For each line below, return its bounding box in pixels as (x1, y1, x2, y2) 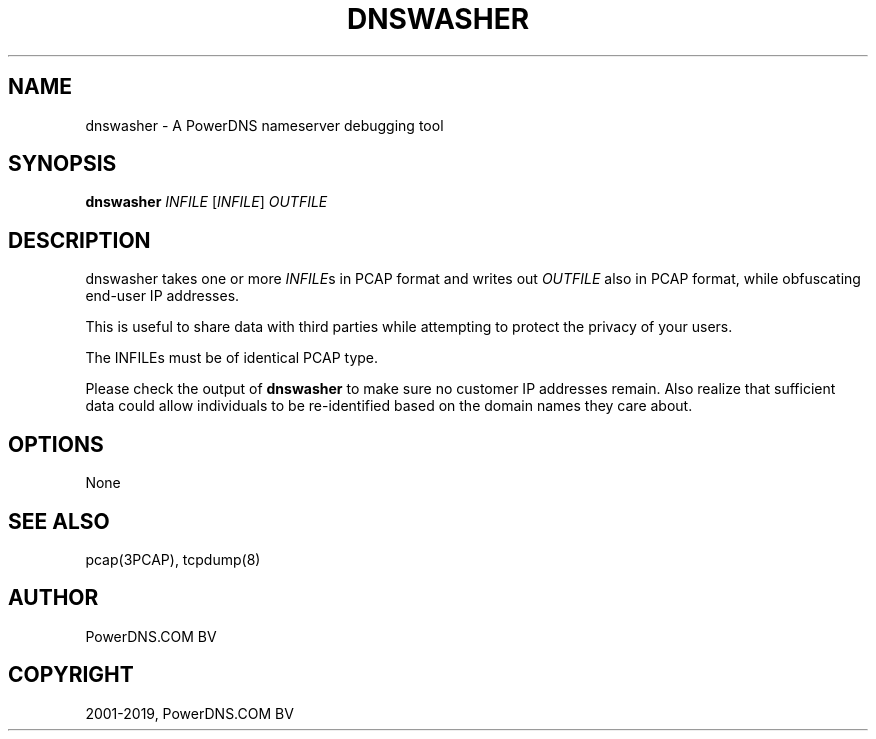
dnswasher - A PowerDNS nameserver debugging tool (85, 116, 444, 134)
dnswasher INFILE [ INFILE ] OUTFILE (85, 193, 328, 211)
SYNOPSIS (8, 151, 117, 177)
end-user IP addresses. (85, 287, 240, 305)
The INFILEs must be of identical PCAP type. (85, 349, 379, 367)
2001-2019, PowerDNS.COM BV (85, 704, 294, 722)
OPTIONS (8, 431, 104, 457)
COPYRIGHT (8, 662, 134, 688)
